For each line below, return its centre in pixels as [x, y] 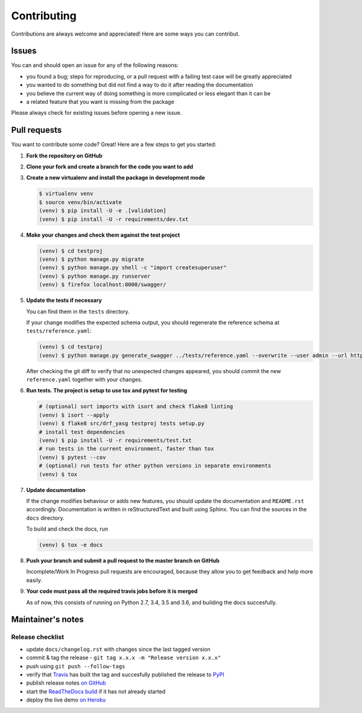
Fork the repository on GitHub [64, 155]
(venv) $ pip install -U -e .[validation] [103, 211]
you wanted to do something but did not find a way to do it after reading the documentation [140, 85]
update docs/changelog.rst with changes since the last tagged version [118, 649]
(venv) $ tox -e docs [71, 545]
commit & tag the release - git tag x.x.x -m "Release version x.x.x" [124, 657]
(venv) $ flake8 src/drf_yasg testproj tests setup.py [122, 424]
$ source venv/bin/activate [80, 202]
